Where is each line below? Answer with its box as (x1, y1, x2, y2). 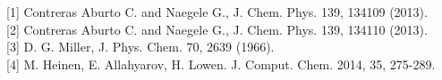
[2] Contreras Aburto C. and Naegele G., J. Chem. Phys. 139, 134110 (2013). (6, 20, 428, 38)
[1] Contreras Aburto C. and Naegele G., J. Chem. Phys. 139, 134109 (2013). (6, 3, 428, 20)
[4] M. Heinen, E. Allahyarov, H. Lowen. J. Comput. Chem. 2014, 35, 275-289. (6, 54, 436, 73)
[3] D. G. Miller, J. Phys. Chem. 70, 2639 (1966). (6, 37, 275, 56)
